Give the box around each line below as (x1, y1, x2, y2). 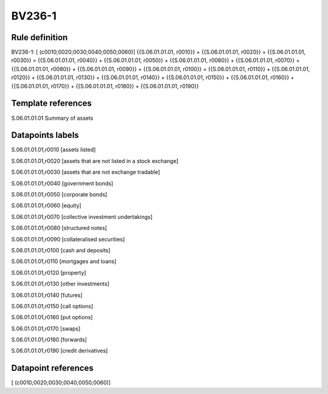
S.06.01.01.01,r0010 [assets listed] (11, 146, 96, 153)
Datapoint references (11, 363, 94, 373)
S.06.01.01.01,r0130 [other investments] (11, 280, 109, 288)
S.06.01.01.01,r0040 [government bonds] (11, 179, 114, 187)
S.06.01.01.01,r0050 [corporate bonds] (11, 191, 108, 198)
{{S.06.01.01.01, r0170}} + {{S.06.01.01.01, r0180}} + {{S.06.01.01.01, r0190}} (11, 82, 199, 89)
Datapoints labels (11, 130, 79, 140)
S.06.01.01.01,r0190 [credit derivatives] (11, 347, 108, 354)
